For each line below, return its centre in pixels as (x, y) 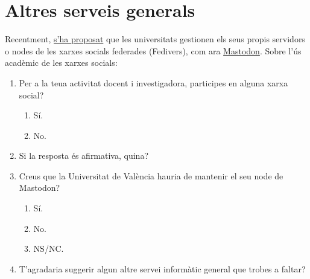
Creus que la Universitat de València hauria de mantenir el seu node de (151, 175)
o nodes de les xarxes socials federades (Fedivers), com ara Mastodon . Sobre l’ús (153, 50)
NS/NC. (49, 249)
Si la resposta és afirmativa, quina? (84, 156)
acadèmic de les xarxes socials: (61, 63)
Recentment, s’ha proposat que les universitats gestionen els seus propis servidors (155, 39)
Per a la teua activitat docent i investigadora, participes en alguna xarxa (153, 82)
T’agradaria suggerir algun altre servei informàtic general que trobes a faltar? (162, 268)
